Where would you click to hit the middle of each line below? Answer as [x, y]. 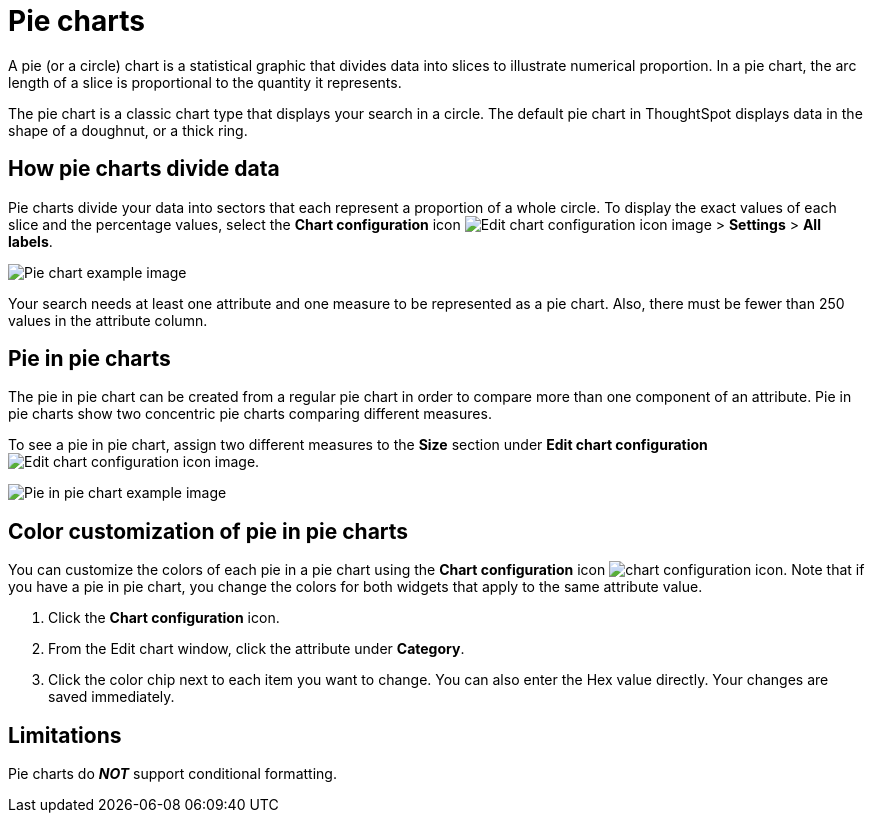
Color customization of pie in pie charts [208, 531]
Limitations [65, 735]
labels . [30, 241]
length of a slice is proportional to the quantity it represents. [205, 82]
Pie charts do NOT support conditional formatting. [172, 774]
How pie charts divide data [144, 169]
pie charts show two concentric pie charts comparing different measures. [250, 414]
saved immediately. [111, 697]
